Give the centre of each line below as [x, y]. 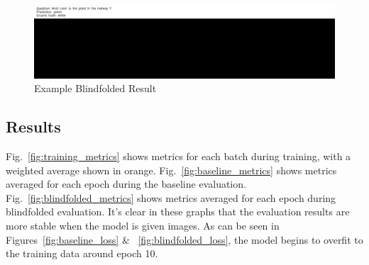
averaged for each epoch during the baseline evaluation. [126, 184]
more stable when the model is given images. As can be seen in [143, 226]
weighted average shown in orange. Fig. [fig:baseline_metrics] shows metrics [171, 170]
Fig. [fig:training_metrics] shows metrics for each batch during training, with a [178, 156]
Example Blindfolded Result [95, 88]
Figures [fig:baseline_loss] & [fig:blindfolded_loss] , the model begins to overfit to [184, 239]
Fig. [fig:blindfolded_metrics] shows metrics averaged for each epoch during [171, 197]
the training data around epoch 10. [82, 253]
